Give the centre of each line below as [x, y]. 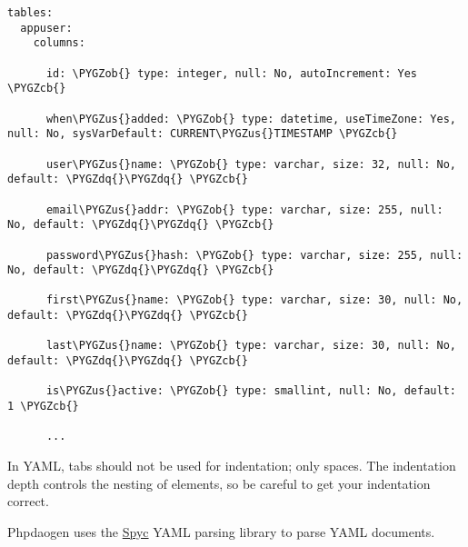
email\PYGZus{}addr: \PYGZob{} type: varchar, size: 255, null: [244, 209]
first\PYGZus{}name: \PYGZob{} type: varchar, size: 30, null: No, [254, 300]
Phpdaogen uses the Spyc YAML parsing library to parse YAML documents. [221, 531]
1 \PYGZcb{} [43, 407]
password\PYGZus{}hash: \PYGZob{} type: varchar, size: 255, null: [254, 255]
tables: [30, 13]
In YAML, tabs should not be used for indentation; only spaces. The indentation [232, 466]
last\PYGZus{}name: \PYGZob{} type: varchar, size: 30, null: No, [251, 346]
